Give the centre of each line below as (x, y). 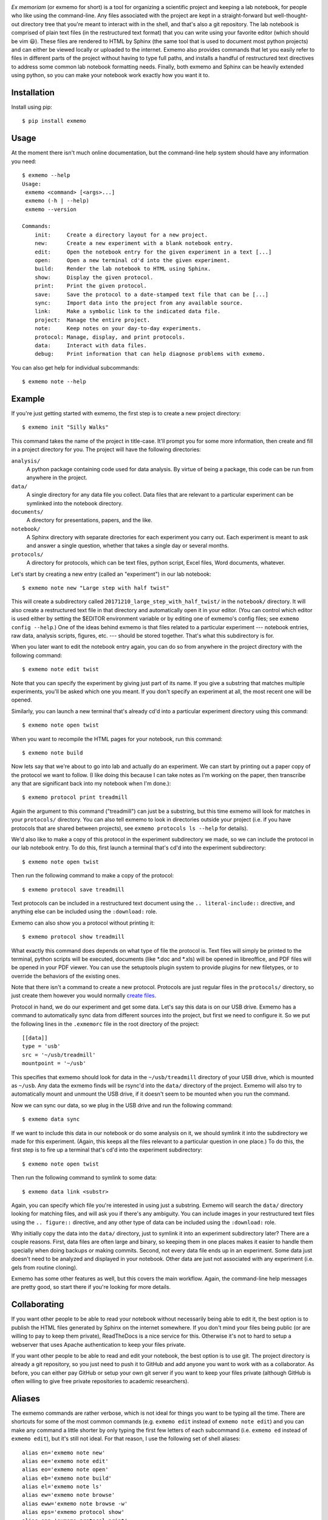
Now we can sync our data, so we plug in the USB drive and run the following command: (122, 1105)
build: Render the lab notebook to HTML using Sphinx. (123, 269)
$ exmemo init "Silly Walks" (65, 427)
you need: (24, 161)
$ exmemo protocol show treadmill (73, 937)
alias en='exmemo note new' (64, 1453)
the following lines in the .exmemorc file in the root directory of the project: (105, 1024)
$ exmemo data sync (51, 1119)
